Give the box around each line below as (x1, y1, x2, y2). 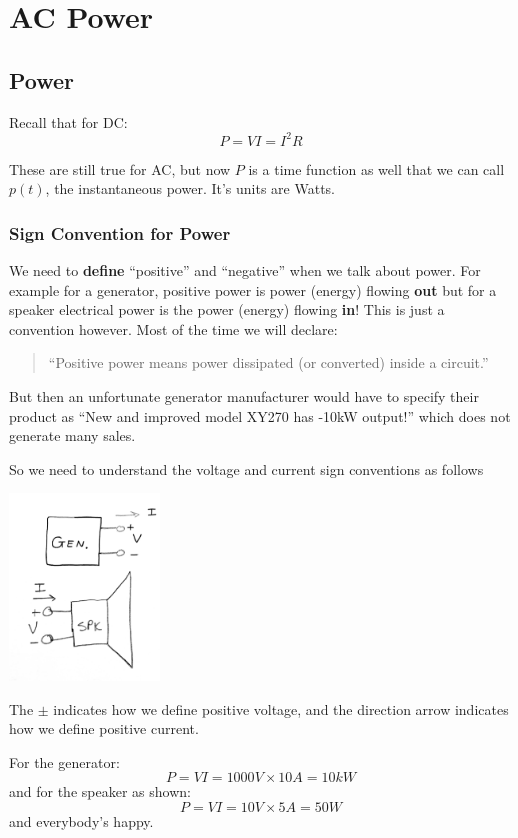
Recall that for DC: (9, 111, 128, 132)
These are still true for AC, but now (9, 158, 231, 179)
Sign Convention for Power (9, 220, 231, 245)
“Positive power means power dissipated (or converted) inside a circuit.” (48, 352, 489, 373)
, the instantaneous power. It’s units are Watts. (45, 178, 335, 199)
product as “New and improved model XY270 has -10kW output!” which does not (9, 405, 511, 426)
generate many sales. (9, 425, 136, 446)
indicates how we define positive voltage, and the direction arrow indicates (53, 698, 509, 719)
